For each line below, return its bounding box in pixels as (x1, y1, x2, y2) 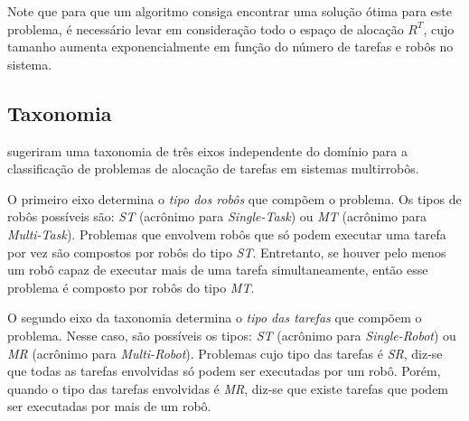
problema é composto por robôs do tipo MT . (7, 277, 255, 296)
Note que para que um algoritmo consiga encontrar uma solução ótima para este (7, 2, 452, 20)
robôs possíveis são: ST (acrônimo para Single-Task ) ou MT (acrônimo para (7, 207, 427, 226)
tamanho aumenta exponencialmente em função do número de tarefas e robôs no (7, 37, 454, 56)
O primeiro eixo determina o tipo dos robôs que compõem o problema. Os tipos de (7, 189, 462, 208)
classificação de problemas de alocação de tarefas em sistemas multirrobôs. (7, 159, 419, 178)
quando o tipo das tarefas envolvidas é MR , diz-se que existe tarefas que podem (7, 379, 449, 398)
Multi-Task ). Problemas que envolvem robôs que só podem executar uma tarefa (7, 224, 446, 243)
